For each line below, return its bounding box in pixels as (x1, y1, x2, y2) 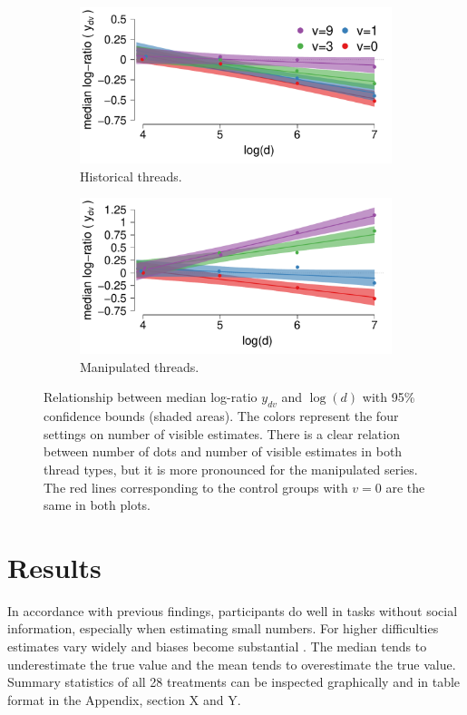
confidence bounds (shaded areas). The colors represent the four (44, 406, 399, 426)
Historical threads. (80, 166, 182, 185)
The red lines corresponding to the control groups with (44, 477, 348, 496)
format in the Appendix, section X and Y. (7, 690, 241, 709)
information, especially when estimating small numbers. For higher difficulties (7, 619, 439, 638)
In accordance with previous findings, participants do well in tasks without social (7, 601, 458, 620)
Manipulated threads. (80, 357, 199, 376)
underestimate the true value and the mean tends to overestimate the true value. (7, 654, 456, 673)
